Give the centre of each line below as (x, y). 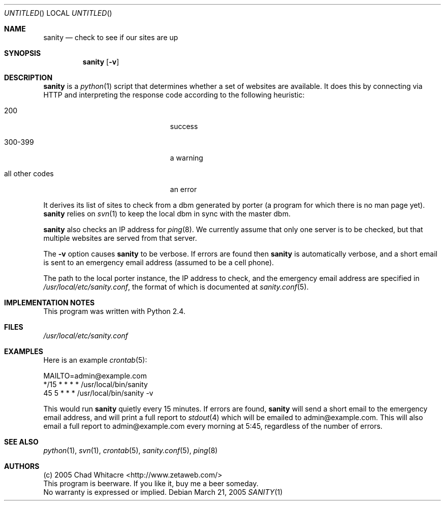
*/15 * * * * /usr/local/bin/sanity (96, 384)
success (184, 126)
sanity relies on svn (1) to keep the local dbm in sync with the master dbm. (167, 214)
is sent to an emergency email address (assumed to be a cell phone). (159, 262)
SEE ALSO (21, 442)
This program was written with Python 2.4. (114, 311)
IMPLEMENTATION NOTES (50, 303)
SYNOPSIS (23, 53)
